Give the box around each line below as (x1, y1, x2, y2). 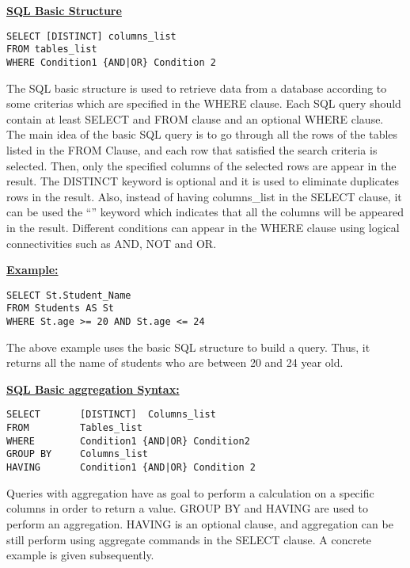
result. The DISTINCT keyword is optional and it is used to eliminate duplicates (6, 173, 400, 189)
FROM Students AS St (6, 303, 115, 314)
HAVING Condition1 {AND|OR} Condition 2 (6, 462, 256, 474)
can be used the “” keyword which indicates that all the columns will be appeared (6, 204, 404, 220)
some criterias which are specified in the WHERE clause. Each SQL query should (6, 95, 401, 112)
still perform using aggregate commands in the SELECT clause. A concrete (6, 531, 372, 547)
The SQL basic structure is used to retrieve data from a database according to (6, 79, 387, 96)
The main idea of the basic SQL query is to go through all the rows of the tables (6, 126, 398, 143)
